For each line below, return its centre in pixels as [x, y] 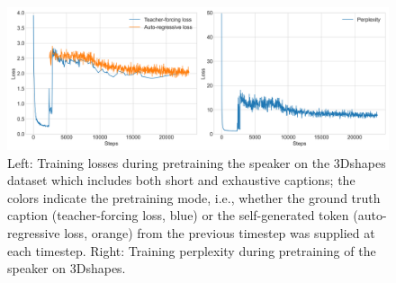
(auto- [370, 215]
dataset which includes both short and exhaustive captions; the [181, 180]
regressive [34, 232]
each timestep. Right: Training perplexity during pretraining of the [192, 250]
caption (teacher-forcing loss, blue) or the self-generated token [178, 215]
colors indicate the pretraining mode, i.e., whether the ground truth [194, 197]
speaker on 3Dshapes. [67, 268]
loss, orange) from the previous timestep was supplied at [220, 232]
